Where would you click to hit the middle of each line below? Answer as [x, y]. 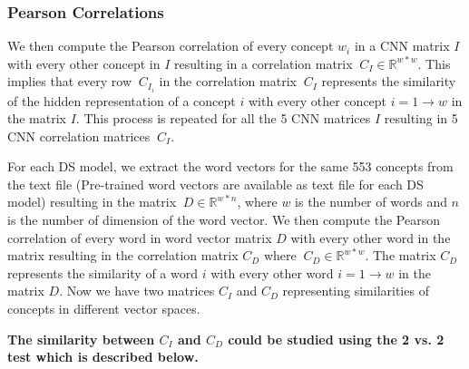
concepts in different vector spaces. [104, 309]
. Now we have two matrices [137, 291]
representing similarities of [356, 291]
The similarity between [81, 339]
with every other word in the [371, 237]
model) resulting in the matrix [92, 202]
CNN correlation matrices [79, 136]
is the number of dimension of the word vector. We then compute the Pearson [224, 220]
